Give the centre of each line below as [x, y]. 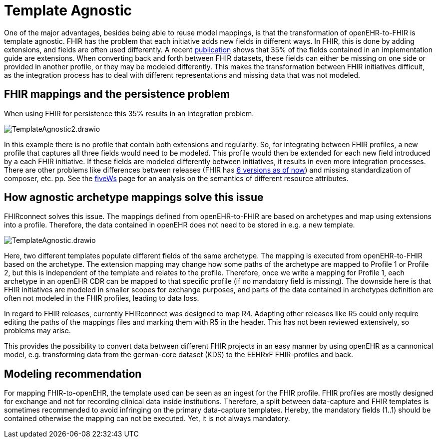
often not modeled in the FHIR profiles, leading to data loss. [102, 298]
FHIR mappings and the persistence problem [117, 94]
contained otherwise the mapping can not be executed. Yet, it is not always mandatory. [147, 419]
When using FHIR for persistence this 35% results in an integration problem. [129, 113]
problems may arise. [37, 331]
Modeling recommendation [73, 374]
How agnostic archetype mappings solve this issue [134, 198]
